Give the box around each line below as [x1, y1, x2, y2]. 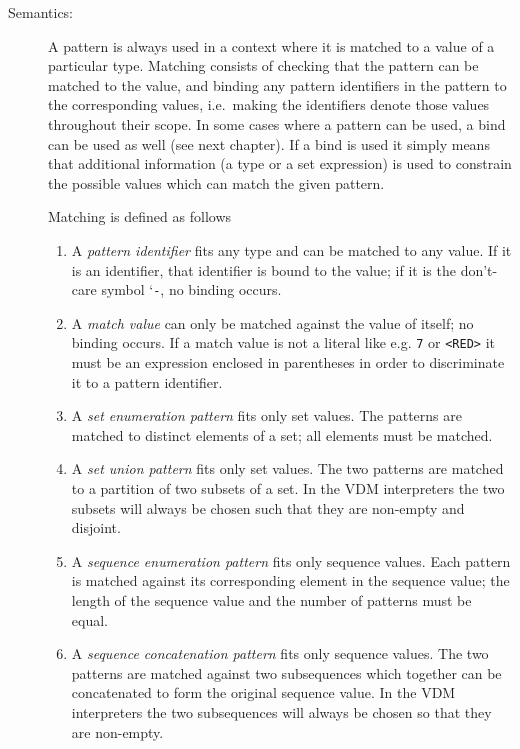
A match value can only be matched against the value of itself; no [71, 312, 474, 333]
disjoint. [71, 517, 121, 538]
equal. [71, 609, 108, 630]
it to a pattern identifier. [71, 371, 223, 392]
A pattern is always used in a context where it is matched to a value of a [48, 35, 495, 56]
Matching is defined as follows [48, 206, 232, 227]
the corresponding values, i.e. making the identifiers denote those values [48, 94, 490, 115]
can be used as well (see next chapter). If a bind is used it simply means [48, 133, 490, 154]
